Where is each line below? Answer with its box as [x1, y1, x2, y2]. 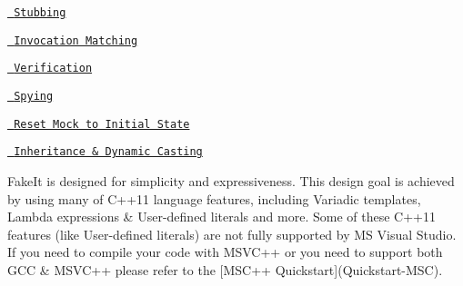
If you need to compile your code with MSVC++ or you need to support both [7, 242, 443, 261]
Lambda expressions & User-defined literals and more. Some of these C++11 [7, 207, 436, 226]
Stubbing [14, 6, 66, 19]
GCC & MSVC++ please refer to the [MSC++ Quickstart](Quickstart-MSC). [7, 260, 443, 279]
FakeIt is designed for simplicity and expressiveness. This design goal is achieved [7, 171, 455, 190]
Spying [14, 89, 54, 103]
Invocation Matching [14, 34, 138, 47]
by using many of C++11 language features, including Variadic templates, [7, 189, 421, 208]
